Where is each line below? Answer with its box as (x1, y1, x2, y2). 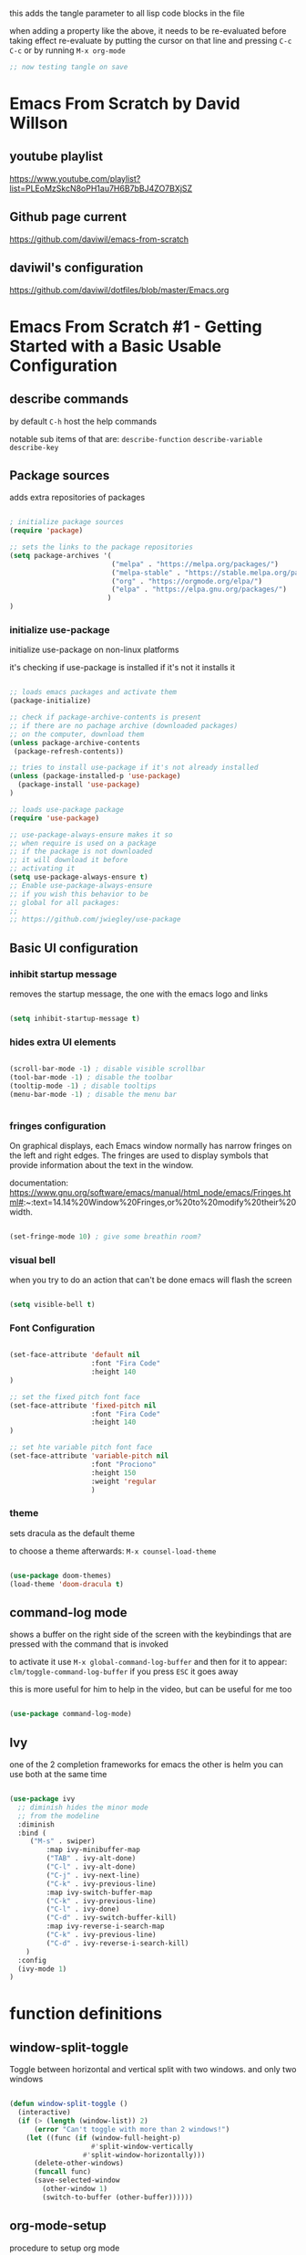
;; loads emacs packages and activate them (9, 688, 178, 697)
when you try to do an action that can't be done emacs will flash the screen (9, 1274, 292, 1286)
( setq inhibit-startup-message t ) (9, 1014, 141, 1024)
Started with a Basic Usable (9, 335, 222, 356)
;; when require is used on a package (9, 838, 157, 848)
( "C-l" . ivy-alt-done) (46, 1862, 137, 1871)
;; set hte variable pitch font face (9, 1443, 153, 1452)
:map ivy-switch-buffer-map (46, 1888, 153, 1897)
